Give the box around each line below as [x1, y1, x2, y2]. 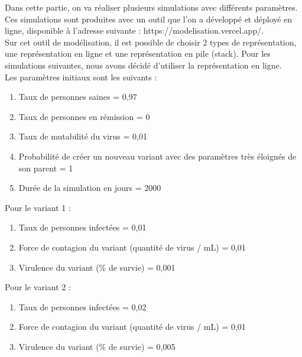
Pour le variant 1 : [5, 201, 71, 213]
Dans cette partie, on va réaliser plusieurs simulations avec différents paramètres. [5, 1, 298, 13]
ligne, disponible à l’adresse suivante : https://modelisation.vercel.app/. [5, 24, 264, 37]
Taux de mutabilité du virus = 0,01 [18, 130, 147, 142]
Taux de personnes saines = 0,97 [18, 90, 137, 103]
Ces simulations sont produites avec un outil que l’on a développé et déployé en [5, 12, 293, 25]
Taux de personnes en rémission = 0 [18, 110, 150, 122]
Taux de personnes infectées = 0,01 [18, 221, 147, 233]
